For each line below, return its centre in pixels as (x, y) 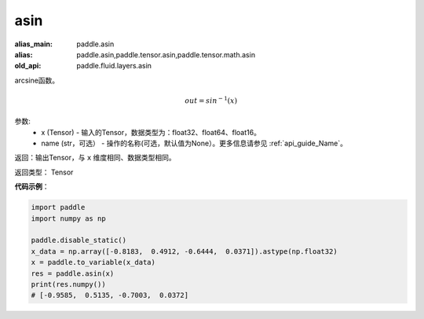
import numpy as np (68, 218)
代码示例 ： (32, 187)
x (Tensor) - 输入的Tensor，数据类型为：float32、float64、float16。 (151, 132)
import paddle (58, 207)
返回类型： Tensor (44, 172)
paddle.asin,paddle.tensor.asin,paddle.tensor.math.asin (166, 54)
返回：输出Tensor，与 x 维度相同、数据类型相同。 (95, 158)
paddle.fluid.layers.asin (114, 66)
